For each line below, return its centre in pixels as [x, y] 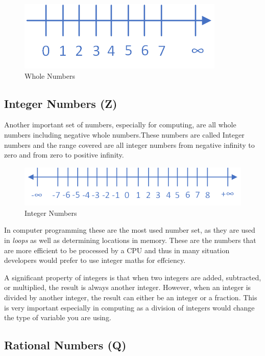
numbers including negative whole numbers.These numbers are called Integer [124, 134]
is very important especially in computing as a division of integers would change [129, 307]
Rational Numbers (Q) [65, 345]
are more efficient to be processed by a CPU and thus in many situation [117, 250]
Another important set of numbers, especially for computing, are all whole [120, 125]
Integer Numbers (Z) [61, 103]
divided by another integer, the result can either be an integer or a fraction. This [131, 297]
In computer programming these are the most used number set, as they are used [130, 230]
